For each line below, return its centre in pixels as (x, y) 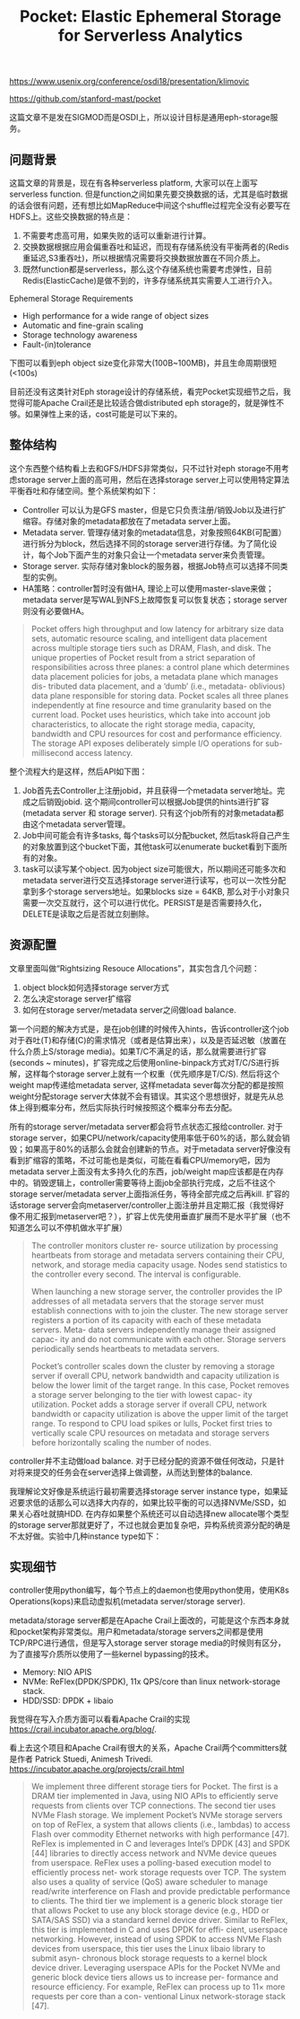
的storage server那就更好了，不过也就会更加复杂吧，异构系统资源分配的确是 (150, 1524)
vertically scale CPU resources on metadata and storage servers (150, 1433)
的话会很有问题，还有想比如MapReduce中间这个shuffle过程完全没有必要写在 (150, 205)
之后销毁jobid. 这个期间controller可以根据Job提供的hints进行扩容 (150, 802)
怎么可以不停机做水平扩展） (76, 1227)
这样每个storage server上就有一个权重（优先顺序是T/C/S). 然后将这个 (152, 1074)
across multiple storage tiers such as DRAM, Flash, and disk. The (151, 647)
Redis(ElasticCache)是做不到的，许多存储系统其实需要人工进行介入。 (150, 281)
